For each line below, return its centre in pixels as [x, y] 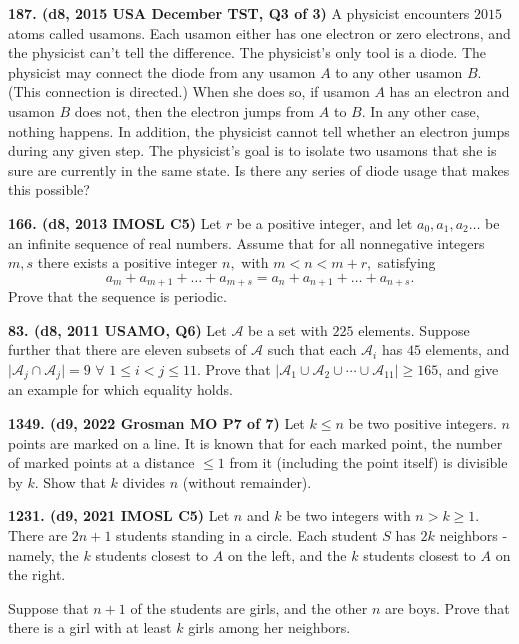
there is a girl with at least [90, 627]
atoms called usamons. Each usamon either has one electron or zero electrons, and [259, 32]
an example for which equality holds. [120, 389]
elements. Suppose [414, 329]
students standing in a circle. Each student [247, 534]
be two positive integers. [422, 423]
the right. [37, 574]
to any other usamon [399, 71]
